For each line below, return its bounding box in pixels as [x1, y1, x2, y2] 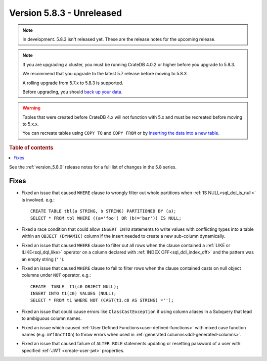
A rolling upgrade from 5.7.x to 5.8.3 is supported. [22, 80, 124, 86]
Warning [22, 105, 41, 111]
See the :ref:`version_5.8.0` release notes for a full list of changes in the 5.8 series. [9, 164, 177, 170]
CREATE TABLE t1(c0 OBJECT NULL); [30, 284, 119, 289]
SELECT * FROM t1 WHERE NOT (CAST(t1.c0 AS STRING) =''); [30, 298, 174, 303]
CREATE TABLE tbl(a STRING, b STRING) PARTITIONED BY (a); [30, 208, 177, 214]
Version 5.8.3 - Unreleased [9, 7, 122, 18]
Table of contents [9, 144, 54, 151]
